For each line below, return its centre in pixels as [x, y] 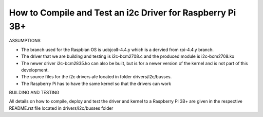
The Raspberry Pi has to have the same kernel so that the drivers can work [96, 84]
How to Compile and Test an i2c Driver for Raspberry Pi [122, 13]
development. [35, 70]
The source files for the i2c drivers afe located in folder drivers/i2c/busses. [96, 77]
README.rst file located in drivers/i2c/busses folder [61, 108]
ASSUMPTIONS [25, 41]
